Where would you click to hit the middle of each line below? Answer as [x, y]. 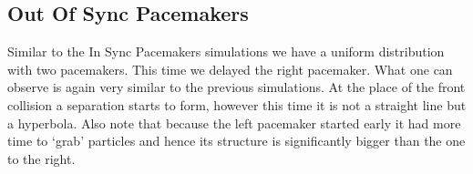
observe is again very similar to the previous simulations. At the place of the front [236, 87]
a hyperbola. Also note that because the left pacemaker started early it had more [234, 123]
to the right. [41, 158]
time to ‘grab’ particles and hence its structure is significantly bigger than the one [236, 141]
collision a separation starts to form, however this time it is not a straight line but [237, 104]
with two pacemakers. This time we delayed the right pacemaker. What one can [230, 69]
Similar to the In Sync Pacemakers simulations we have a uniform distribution [226, 51]
